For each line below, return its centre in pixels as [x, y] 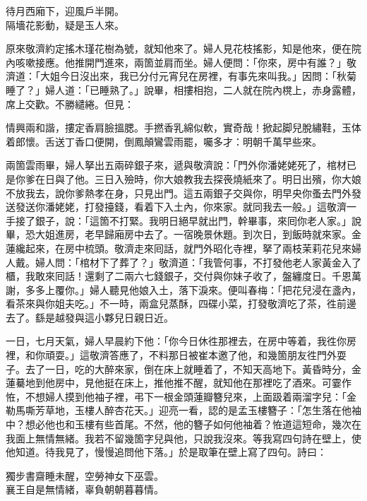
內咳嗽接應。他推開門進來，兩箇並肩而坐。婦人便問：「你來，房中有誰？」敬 [181, 62]
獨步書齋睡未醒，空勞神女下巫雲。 [85, 475]
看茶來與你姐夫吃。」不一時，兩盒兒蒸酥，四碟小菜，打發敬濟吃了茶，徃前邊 [181, 303]
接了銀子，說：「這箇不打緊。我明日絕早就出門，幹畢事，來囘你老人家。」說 [188, 220]
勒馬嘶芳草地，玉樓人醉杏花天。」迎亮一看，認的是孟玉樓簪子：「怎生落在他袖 [183, 410]
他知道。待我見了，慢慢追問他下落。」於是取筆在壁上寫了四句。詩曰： [166, 452]
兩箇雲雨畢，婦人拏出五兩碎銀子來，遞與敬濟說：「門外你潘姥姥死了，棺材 [176, 165]
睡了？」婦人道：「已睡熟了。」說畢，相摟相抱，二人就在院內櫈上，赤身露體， [183, 89]
